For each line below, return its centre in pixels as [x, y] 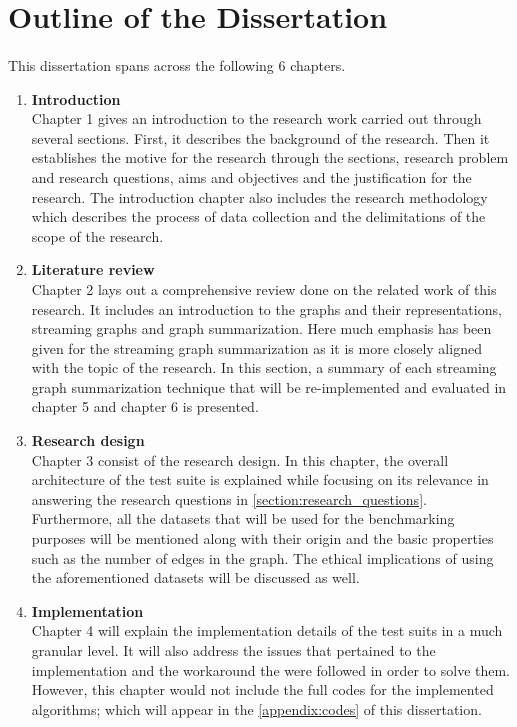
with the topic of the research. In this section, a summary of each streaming [264, 367]
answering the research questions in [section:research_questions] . [229, 498]
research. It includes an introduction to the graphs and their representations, [266, 308]
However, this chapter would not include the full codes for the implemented [262, 689]
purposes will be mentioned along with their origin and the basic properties [262, 538]
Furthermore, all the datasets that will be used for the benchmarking [243, 518]
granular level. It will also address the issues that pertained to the [233, 650]
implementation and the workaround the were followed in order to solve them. [271, 669]
